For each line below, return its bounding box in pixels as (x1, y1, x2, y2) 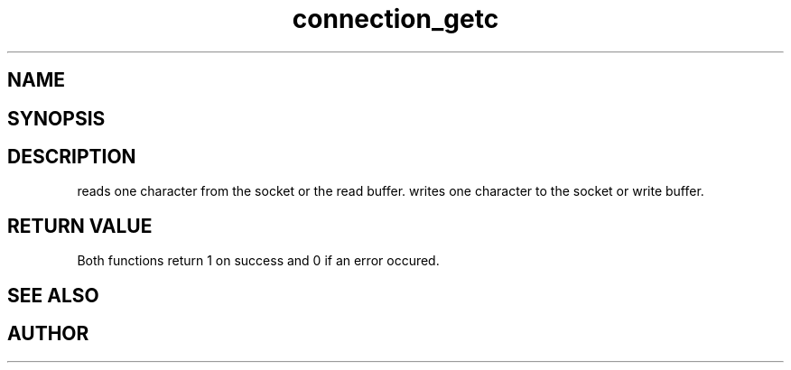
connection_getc (292, 4, 499, 34)
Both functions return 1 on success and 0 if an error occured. (77, 253, 440, 269)
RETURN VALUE (7, 214, 153, 237)
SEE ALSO (7, 283, 99, 307)
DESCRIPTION (7, 145, 136, 169)
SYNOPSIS (7, 106, 106, 130)
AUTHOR (7, 322, 89, 346)
